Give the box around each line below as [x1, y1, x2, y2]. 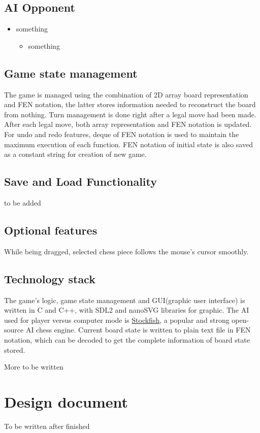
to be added [4, 197, 41, 208]
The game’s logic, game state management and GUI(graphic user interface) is [4, 294, 245, 305]
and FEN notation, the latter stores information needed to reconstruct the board [4, 99, 256, 110]
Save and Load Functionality [4, 174, 157, 189]
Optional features [4, 222, 97, 238]
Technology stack [4, 271, 95, 286]
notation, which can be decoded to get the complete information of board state [4, 334, 250, 345]
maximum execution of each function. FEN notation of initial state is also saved [4, 139, 253, 149]
